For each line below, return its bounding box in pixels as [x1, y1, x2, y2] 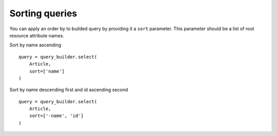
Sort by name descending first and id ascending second [9, 87, 128, 93]
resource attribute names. [9, 32, 64, 38]
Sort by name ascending [9, 42, 62, 48]
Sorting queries [9, 8, 77, 19]
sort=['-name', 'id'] [29, 113, 84, 119]
